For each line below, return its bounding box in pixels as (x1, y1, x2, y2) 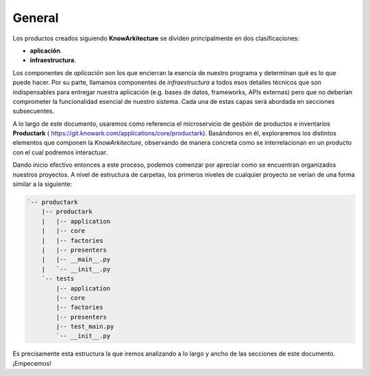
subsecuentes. (12, 107, 55, 116)
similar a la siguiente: (12, 180, 72, 188)
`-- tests (41, 275, 75, 283)
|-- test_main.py (56, 323, 114, 331)
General (12, 10, 59, 25)
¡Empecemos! (12, 359, 51, 367)
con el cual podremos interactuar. (12, 148, 108, 157)
